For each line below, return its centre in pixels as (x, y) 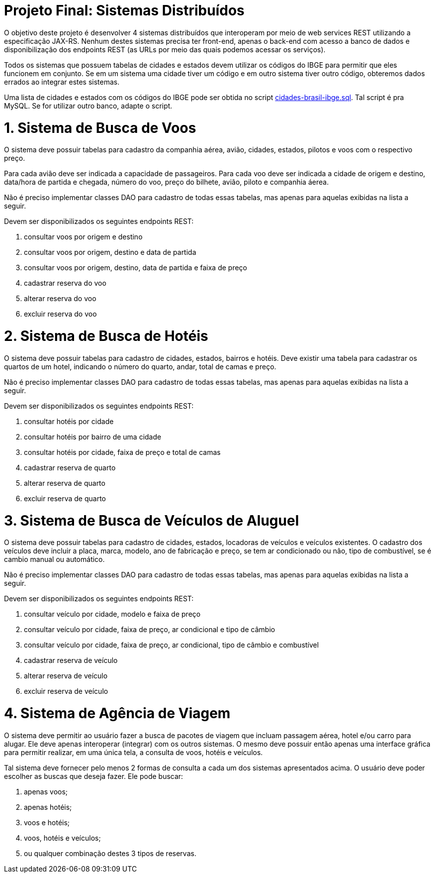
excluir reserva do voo (60, 314)
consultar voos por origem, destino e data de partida (110, 252)
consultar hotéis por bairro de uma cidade (93, 437)
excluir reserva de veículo (66, 691)
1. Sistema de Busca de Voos (100, 128)
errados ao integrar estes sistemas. (62, 82)
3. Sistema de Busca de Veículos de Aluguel (152, 520)
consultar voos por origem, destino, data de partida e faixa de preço (135, 268)
